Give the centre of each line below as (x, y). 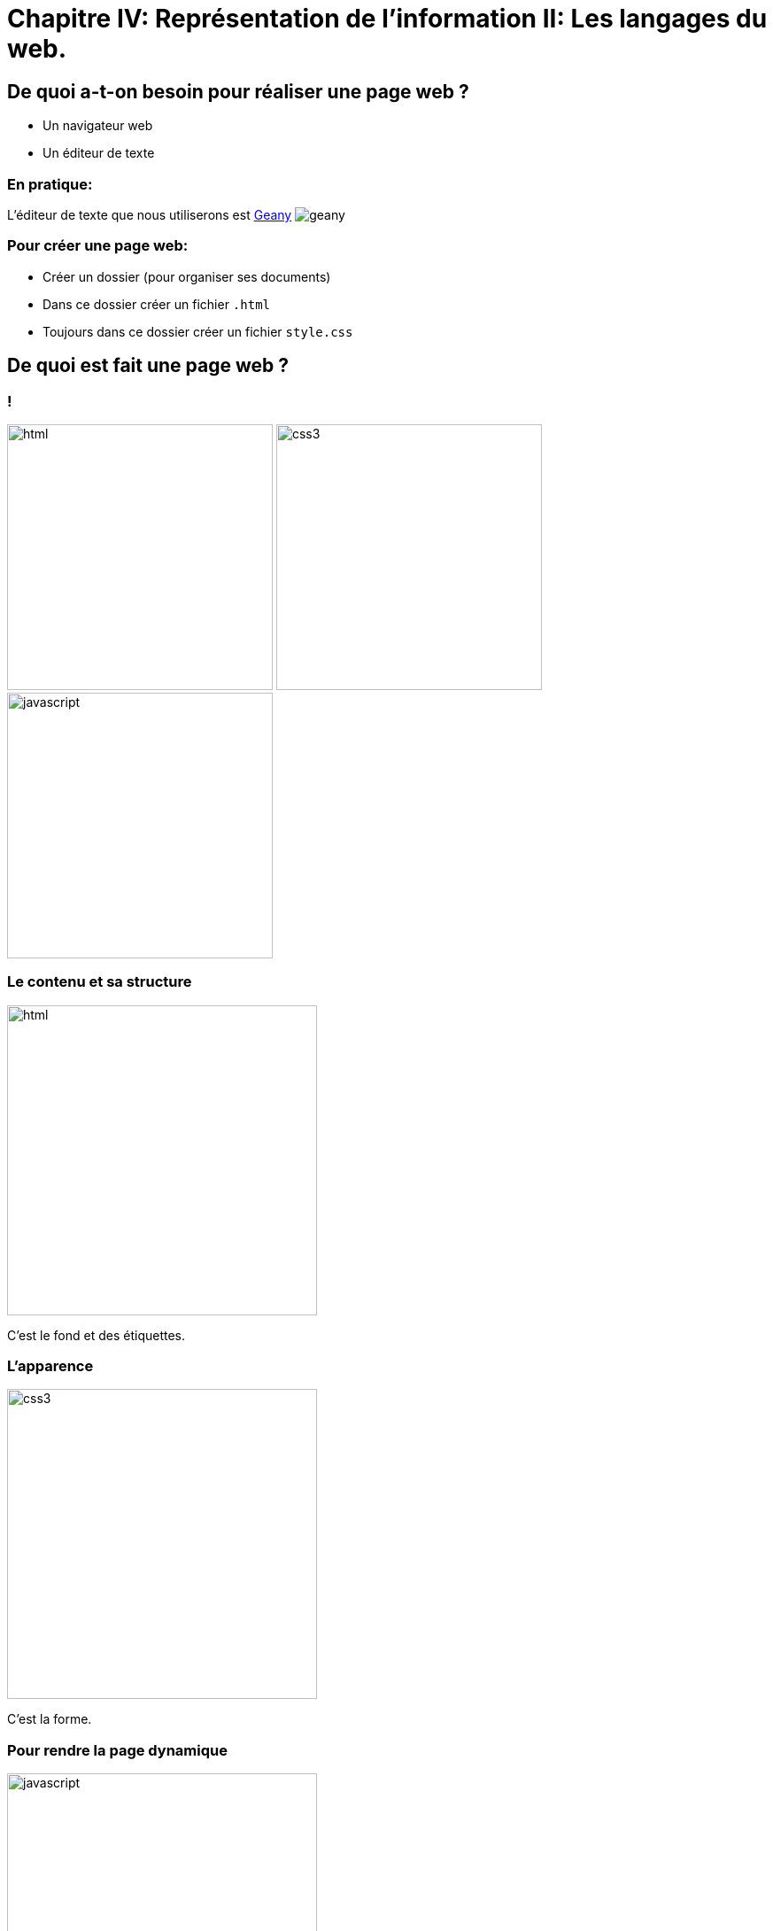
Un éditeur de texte (99, 153)
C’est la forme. (50, 1719)
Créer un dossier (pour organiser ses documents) (187, 276)
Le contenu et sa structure (100, 982)
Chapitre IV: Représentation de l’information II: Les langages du (387, 19)
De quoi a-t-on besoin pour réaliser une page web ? (238, 91)
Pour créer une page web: (98, 246)
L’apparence (50, 1366)
